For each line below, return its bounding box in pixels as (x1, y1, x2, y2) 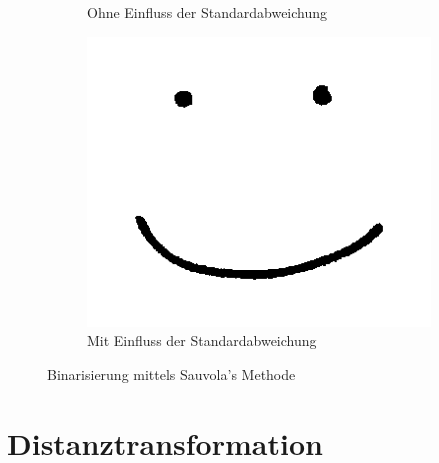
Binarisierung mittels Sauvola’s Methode (47, 363, 296, 384)
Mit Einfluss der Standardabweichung (87, 330, 317, 351)
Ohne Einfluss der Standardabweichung (87, 2, 328, 22)
